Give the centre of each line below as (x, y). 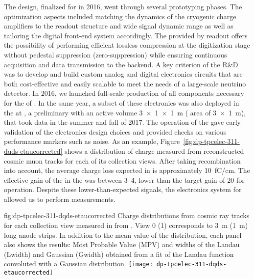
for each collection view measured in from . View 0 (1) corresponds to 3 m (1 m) (126, 225)
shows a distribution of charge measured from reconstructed (154, 151)
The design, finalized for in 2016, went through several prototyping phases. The (123, 6)
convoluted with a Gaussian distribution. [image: (79, 264)
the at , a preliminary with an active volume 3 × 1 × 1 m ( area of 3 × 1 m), (125, 112)
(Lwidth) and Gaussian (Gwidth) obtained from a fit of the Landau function (119, 254)
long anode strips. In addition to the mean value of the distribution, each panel (123, 235)
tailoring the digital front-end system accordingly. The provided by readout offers (126, 35)
